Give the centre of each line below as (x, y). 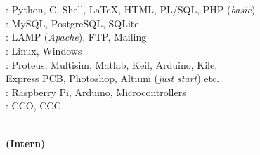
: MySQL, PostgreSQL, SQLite (72, 23)
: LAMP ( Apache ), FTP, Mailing (76, 37)
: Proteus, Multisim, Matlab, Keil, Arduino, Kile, (112, 64)
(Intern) (26, 143)
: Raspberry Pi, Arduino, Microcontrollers (96, 92)
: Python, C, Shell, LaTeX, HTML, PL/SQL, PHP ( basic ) (131, 9)
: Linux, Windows (44, 50)
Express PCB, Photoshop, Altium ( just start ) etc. (113, 78)
